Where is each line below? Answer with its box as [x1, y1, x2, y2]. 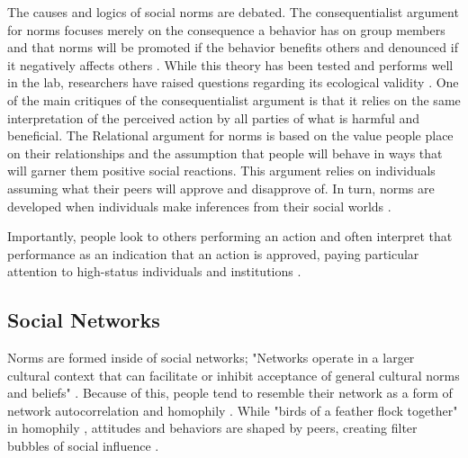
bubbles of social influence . [7, 436, 159, 455]
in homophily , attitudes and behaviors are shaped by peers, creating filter [7, 418, 418, 437]
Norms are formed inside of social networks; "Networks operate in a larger [7, 348, 415, 367]
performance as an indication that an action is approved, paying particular [7, 244, 419, 263]
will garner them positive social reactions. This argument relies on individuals [7, 161, 436, 180]
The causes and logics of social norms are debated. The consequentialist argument [7, 3, 459, 21]
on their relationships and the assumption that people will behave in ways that [7, 143, 443, 162]
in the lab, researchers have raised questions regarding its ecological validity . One [7, 73, 459, 92]
